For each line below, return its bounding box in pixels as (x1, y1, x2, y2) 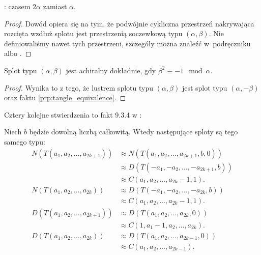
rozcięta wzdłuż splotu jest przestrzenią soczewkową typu (4, 28, 183, 39)
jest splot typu (182, 82, 227, 93)
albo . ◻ (4, 48, 32, 59)
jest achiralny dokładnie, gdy (66, 65, 156, 75)
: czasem (4, 1, 31, 11)
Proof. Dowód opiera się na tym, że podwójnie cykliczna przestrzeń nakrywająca (4, 18, 254, 29)
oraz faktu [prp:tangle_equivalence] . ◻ (4, 92, 126, 103)
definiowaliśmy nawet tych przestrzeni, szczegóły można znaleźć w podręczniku (4, 38, 251, 48)
